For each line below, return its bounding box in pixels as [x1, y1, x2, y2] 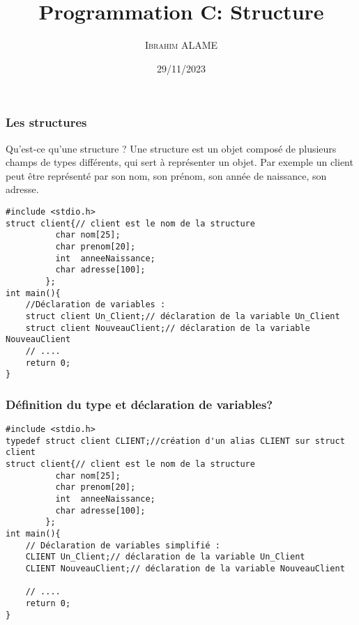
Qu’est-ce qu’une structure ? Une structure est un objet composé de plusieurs [6, 141, 337, 155]
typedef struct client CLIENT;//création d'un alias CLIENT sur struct [6, 435, 345, 446]
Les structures [6, 114, 87, 131]
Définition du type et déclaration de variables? [6, 395, 273, 412]
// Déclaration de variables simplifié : [25, 540, 220, 550]
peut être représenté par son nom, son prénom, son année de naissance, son [6, 168, 327, 183]
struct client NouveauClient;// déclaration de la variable [25, 323, 310, 333]
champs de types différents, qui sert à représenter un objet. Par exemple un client [6, 155, 353, 169]
